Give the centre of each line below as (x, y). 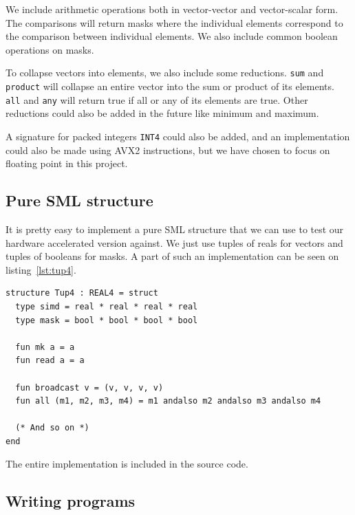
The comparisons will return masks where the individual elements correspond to (174, 22)
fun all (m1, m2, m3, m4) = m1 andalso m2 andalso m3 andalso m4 (168, 401)
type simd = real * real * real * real (107, 306)
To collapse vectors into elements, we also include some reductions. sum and (165, 73)
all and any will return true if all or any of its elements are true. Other (157, 99)
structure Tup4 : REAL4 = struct (82, 293)
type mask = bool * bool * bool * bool (107, 320)
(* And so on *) (52, 428)
